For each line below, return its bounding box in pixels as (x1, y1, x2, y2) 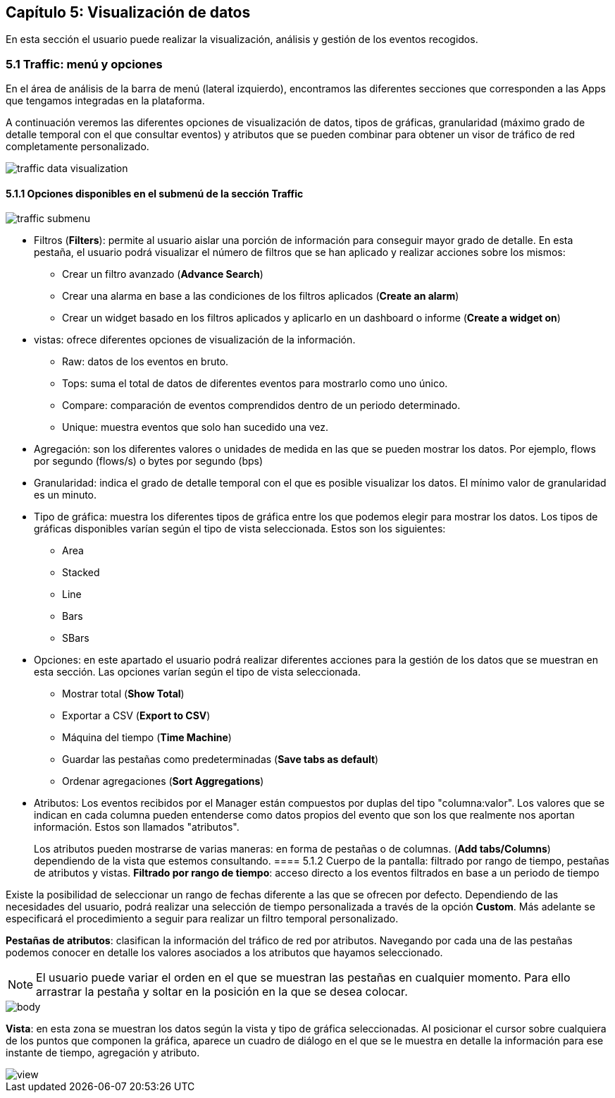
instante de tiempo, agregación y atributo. (6, 1047, 200, 1059)
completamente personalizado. (6, 140, 149, 153)
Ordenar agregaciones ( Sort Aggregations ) (62, 775, 264, 788)
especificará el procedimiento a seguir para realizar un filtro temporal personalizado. (6, 913, 399, 925)
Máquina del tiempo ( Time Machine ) (62, 731, 232, 744)
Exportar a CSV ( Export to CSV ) (62, 709, 211, 722)
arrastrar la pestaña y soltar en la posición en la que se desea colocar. (36, 984, 408, 999)
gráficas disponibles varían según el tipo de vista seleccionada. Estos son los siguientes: (34, 523, 446, 535)
